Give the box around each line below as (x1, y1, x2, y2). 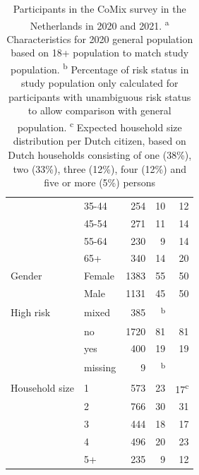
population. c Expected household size (17, 118, 182, 134)
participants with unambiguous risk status (8, 89, 191, 104)
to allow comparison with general (28, 103, 171, 118)
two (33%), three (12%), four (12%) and (13, 161, 186, 176)
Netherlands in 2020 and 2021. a (30, 16, 169, 32)
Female (83, 268, 114, 283)
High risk (11, 304, 51, 319)
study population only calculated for (20, 76, 179, 90)
